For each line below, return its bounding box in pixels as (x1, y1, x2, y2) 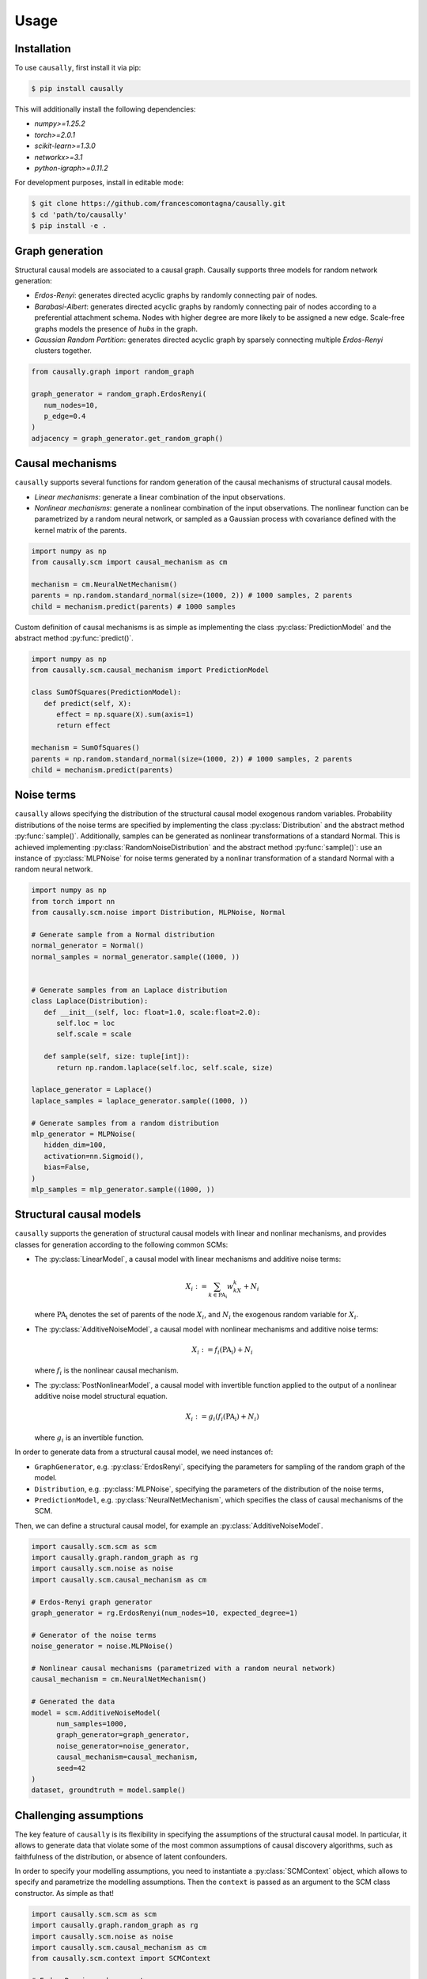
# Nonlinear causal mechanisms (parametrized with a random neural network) (31, 1663, 336, 1673)
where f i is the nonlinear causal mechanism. (34, 1366, 179, 1377)
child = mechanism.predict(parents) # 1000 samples (31, 602, 236, 611)
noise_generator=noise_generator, (56, 1742, 190, 1750)
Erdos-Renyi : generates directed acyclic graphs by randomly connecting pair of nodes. (34, 291, 318, 300)
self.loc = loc (56, 1019, 115, 1028)
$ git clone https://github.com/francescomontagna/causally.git (31, 199, 286, 208)
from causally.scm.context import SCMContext (31, 1954, 211, 1963)
